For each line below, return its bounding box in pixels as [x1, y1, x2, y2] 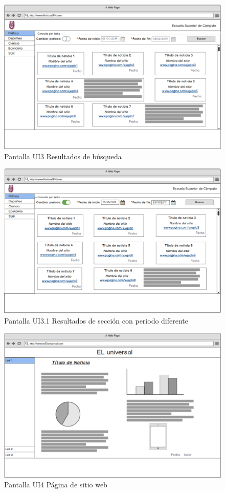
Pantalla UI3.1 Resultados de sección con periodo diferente [4, 315, 189, 326]
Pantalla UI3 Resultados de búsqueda [4, 151, 122, 161]
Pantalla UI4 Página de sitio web [4, 479, 107, 490]
